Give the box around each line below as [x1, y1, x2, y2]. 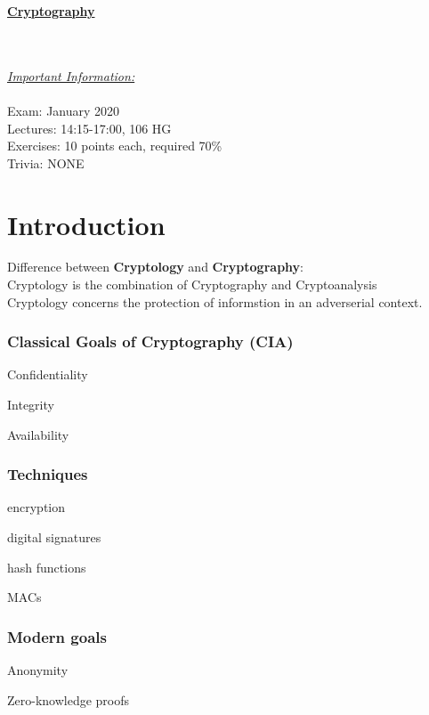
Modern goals [7, 625, 107, 647]
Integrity [7, 395, 54, 414]
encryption [7, 498, 66, 516]
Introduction [7, 206, 166, 242]
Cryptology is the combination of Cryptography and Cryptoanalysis [7, 275, 377, 294]
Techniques [7, 463, 88, 485]
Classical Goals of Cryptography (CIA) [7, 330, 294, 353]
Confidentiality [7, 365, 88, 384]
